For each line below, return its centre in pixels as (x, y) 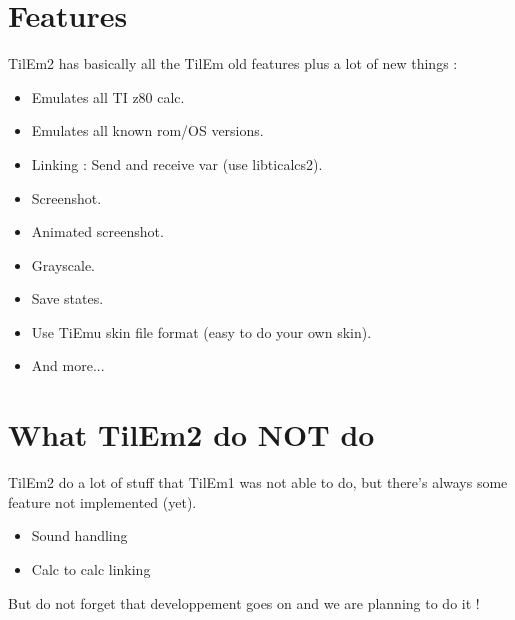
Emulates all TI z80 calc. (108, 96)
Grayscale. (63, 264)
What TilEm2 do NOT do (191, 434)
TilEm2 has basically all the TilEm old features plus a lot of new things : (233, 63)
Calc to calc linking (91, 568)
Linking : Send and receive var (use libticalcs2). (177, 163)
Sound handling (79, 535)
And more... (68, 365)
